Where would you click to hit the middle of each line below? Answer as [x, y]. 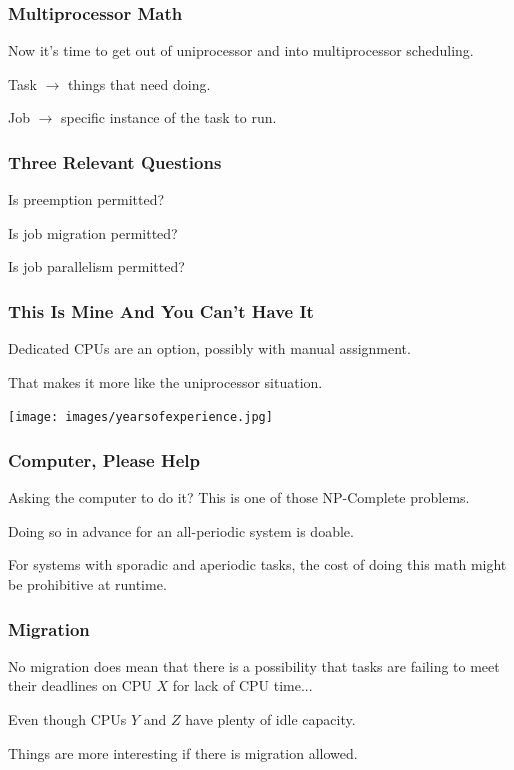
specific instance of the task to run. [169, 117]
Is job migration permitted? [93, 232]
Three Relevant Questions [115, 161]
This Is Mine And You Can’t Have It [161, 310]
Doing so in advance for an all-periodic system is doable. [181, 530]
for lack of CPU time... [242, 685]
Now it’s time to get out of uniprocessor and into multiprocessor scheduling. [241, 50]
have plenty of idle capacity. [270, 719]
